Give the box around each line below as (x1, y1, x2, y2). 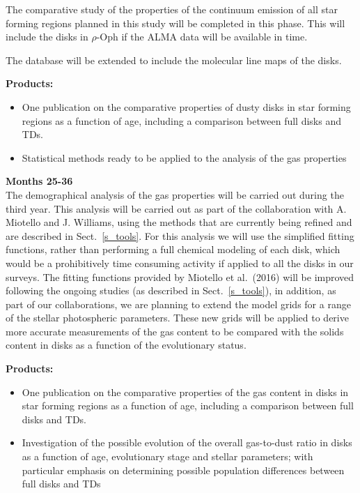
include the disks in (6, 29, 88, 44)
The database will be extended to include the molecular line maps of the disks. (6, 52, 342, 67)
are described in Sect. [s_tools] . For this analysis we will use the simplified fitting (6, 228, 354, 243)
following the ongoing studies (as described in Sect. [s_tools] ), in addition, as (6, 283, 336, 298)
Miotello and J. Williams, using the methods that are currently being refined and (6, 215, 352, 229)
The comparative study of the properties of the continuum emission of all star (6, 2, 338, 16)
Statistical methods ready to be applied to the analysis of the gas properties (22, 150, 347, 165)
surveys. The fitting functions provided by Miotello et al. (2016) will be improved (6, 269, 354, 284)
